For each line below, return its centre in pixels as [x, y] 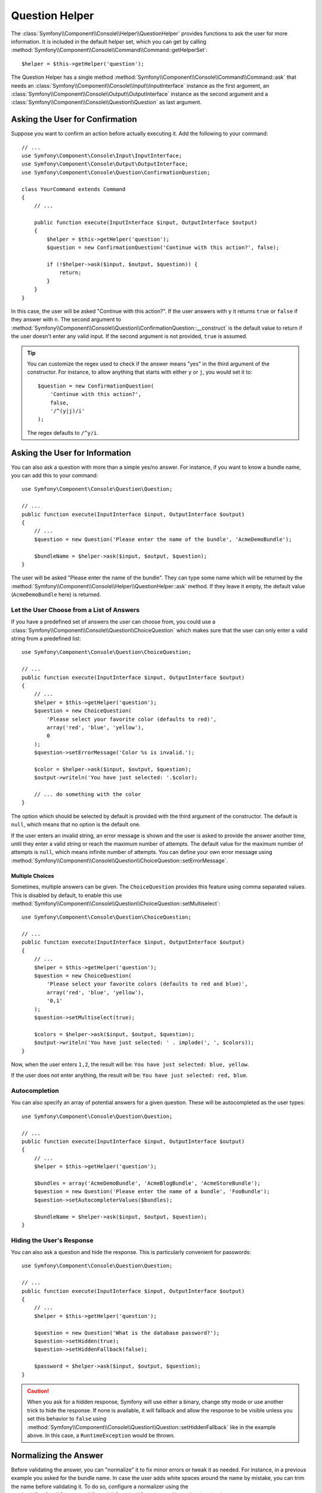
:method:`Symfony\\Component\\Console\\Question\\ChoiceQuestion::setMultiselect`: [116, 903]
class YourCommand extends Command [74, 189]
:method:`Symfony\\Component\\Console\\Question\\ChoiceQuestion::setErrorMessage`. [120, 861]
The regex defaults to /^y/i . [63, 432]
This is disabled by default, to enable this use [66, 895]
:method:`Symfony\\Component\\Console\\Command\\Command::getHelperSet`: [109, 50]
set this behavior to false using [67, 1419]
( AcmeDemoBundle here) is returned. [56, 595]
